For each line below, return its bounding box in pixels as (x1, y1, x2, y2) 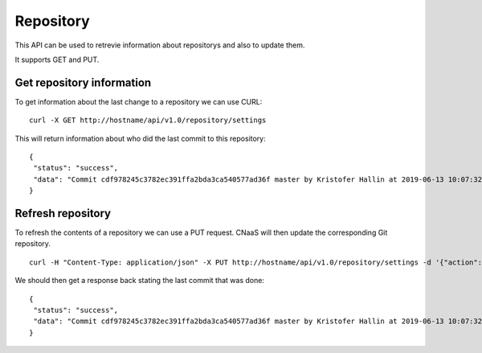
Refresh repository (14, 207, 112, 220)
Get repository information (14, 76, 152, 89)
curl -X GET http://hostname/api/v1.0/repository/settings (29, 116, 267, 125)
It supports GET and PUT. (14, 55, 100, 64)
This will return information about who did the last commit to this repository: (14, 133, 267, 143)
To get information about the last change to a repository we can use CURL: (14, 96, 263, 106)
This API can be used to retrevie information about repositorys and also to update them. (14, 40, 305, 50)
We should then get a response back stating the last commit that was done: (14, 276, 265, 285)
